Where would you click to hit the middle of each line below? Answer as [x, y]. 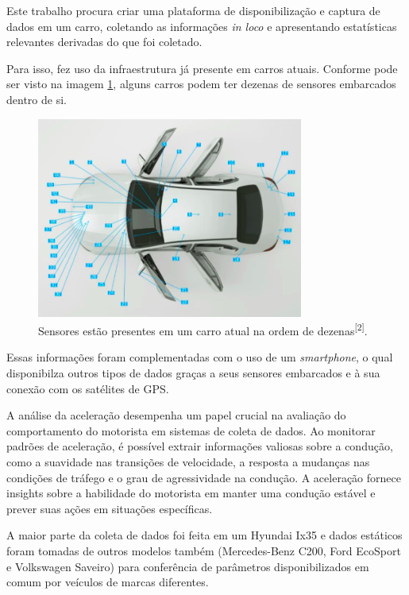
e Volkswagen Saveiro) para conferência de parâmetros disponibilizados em [188, 566]
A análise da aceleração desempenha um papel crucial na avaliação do [176, 415]
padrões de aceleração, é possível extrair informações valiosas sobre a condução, [200, 446]
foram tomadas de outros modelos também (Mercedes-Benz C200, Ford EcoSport [204, 550]
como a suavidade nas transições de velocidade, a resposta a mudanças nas [188, 461]
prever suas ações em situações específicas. [110, 508]
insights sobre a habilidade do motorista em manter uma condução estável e [191, 493]
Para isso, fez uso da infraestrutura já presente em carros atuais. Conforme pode [202, 68]
